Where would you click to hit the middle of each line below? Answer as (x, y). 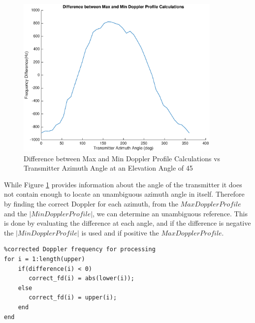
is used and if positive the (120, 232)
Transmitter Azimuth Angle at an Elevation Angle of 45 (108, 168)
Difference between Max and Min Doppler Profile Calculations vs (122, 158)
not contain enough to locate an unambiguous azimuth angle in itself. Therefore (124, 194)
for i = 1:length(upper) (45, 259)
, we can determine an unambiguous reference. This (170, 213)
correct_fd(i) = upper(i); (73, 298)
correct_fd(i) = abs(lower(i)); (81, 279)
